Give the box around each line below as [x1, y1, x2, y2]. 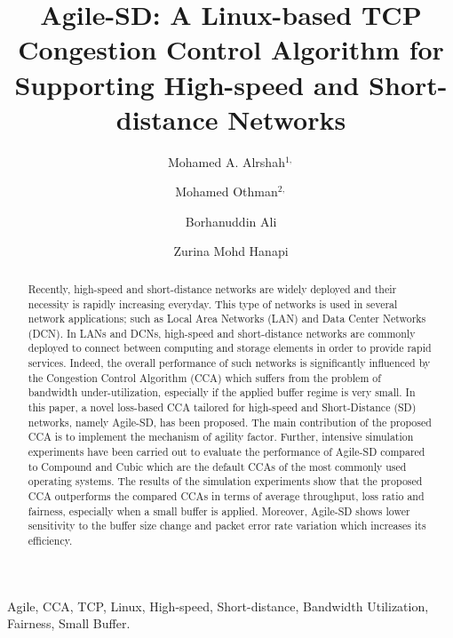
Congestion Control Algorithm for [18, 31, 444, 68]
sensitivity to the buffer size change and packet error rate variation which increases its [28, 518, 426, 533]
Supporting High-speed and [14, 66, 360, 102]
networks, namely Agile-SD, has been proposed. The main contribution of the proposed [28, 414, 432, 429]
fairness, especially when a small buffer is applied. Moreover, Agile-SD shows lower [28, 503, 410, 518]
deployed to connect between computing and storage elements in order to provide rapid [28, 340, 432, 355]
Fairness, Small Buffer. [7, 614, 131, 633]
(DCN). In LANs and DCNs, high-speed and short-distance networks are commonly [28, 325, 416, 340]
